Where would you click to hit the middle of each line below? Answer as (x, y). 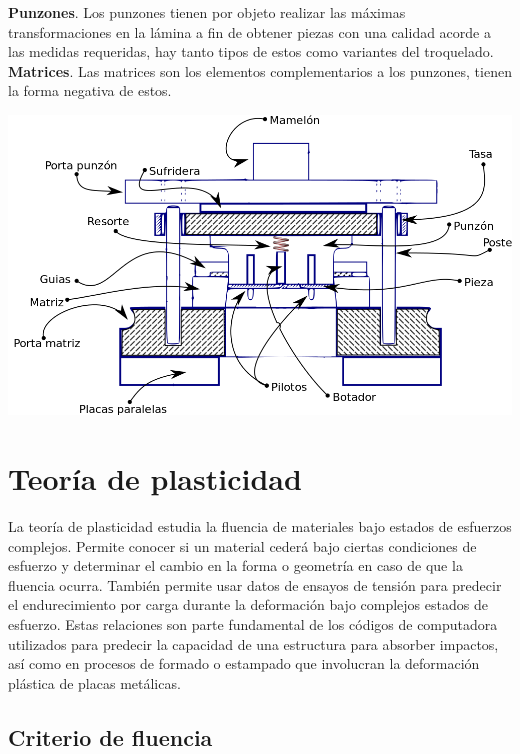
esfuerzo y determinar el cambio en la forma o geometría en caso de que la (235, 565)
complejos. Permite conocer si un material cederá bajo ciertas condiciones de (242, 545)
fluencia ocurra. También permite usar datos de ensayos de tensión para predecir (255, 584)
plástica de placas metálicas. (94, 682)
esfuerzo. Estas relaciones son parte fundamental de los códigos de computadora (253, 624)
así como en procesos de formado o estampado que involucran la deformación (244, 663)
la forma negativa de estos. (90, 90)
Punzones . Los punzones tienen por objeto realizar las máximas (207, 12)
